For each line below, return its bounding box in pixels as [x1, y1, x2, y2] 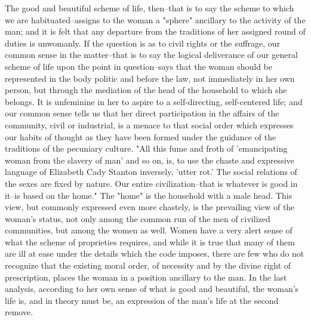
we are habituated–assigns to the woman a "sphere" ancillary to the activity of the [5, 13, 306, 26]
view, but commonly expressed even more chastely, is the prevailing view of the [5, 201, 295, 213]
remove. [5, 306, 33, 318]
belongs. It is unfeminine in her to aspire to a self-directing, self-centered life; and [5, 95, 303, 107]
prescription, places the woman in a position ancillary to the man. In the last [5, 270, 287, 283]
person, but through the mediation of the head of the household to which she [5, 84, 287, 96]
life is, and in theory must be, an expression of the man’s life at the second [5, 294, 279, 306]
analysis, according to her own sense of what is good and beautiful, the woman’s [5, 282, 299, 295]
